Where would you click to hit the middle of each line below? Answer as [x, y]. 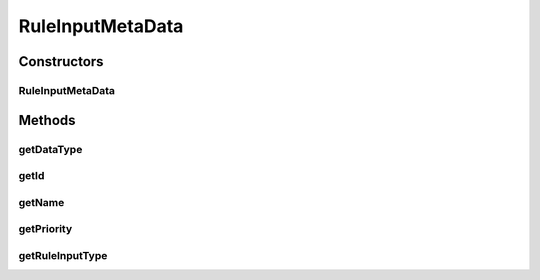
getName [41, 202]
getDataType [50, 149]
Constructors [61, 61]
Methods [47, 120]
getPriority [45, 229]
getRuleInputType [63, 255]
